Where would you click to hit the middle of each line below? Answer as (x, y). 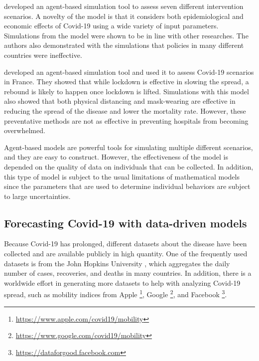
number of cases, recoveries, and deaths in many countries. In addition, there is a (128, 273)
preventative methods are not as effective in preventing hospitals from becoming (126, 120)
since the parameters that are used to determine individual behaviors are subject (127, 186)
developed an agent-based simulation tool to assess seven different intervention (124, 6)
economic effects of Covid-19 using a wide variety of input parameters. (111, 26)
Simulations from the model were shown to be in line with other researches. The (126, 35)
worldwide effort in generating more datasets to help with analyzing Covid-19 (122, 282)
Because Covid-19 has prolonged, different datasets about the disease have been (126, 244)
